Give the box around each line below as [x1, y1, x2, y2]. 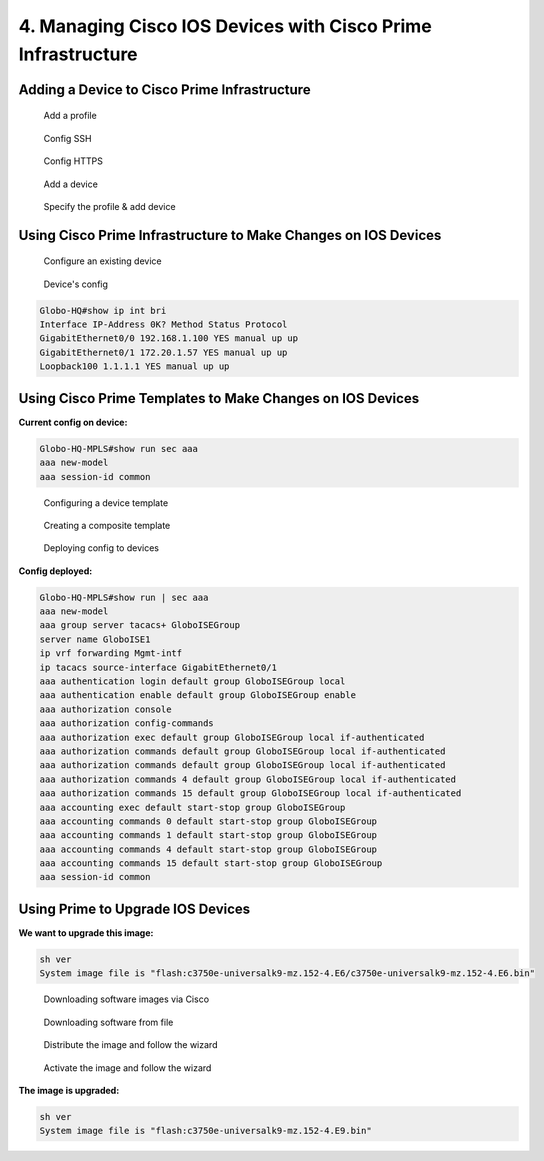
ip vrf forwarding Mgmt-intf [39, 648, 183, 659]
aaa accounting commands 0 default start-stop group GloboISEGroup [39, 815, 378, 827]
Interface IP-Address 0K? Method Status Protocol [39, 319, 288, 330]
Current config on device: [18, 416, 128, 428]
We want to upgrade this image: [18, 926, 154, 939]
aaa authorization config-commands [39, 718, 214, 729]
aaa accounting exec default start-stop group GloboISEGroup [39, 801, 346, 813]
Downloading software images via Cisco [43, 993, 210, 1005]
